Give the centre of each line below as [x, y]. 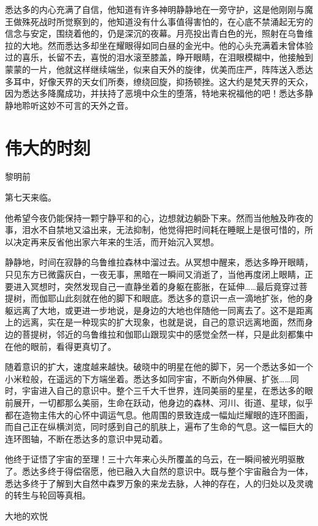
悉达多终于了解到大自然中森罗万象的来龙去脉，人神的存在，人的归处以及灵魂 [159, 483]
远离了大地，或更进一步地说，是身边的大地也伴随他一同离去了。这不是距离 [163, 310]
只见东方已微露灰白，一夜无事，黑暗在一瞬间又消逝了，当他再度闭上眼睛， [155, 274]
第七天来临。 [31, 197]
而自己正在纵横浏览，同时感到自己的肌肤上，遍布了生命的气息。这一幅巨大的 [159, 427]
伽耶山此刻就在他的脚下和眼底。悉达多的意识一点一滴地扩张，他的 [172, 298]
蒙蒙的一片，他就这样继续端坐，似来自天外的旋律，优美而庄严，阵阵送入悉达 [159, 69]
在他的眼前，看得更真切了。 [61, 346]
